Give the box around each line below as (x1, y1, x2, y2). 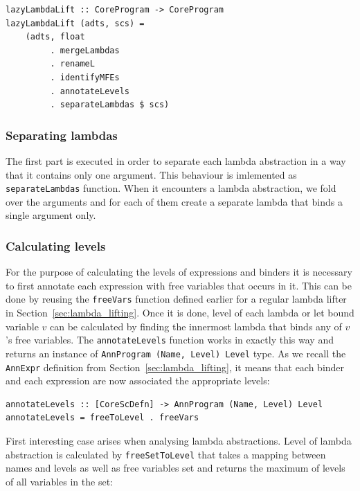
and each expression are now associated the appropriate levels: (6, 373, 270, 388)
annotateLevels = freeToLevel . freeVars (6, 413, 199, 423)
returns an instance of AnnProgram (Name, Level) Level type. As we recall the (6, 346, 346, 360)
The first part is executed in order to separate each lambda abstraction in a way (6, 153, 346, 168)
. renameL (50, 59, 95, 69)
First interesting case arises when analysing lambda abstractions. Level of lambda (6, 434, 352, 447)
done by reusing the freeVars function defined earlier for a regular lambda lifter (6, 292, 347, 306)
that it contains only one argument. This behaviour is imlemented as (6, 167, 297, 181)
